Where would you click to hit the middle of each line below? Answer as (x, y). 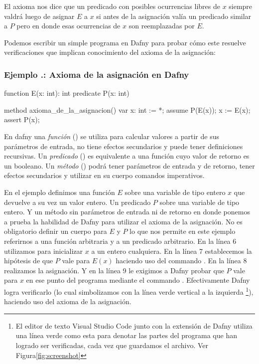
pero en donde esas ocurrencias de (68, 26)
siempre (241, 6)
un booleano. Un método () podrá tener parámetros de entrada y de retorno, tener (129, 165)
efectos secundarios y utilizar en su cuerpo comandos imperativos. (104, 175)
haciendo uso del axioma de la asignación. (68, 301)
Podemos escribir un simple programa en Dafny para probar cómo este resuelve (125, 42)
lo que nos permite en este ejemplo (183, 231)
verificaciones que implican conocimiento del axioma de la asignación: (110, 52)
